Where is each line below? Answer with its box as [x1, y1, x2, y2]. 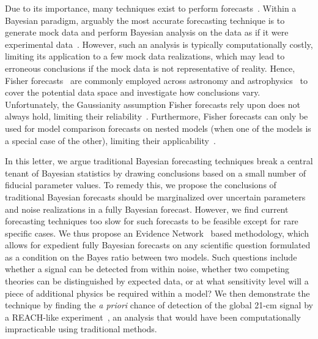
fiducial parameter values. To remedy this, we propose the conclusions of [5, 178, 276, 191]
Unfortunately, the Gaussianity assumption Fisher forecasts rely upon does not [5, 97, 300, 110]
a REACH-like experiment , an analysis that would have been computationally [5, 310, 301, 323]
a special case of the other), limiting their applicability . [5, 134, 216, 147]
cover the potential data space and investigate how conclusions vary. [5, 86, 261, 99]
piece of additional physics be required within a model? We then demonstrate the [5, 286, 310, 299]
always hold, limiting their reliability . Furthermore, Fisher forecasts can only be [5, 110, 308, 123]
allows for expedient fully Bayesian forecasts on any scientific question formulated [5, 238, 311, 251]
